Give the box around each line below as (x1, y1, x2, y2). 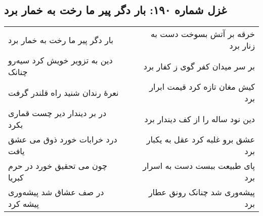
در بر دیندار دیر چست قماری (8, 107, 107, 119)
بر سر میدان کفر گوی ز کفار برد (143, 60, 255, 72)
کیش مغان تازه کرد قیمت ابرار (149, 81, 255, 93)
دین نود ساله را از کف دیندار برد (144, 113, 255, 125)
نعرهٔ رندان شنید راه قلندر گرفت (8, 86, 119, 98)
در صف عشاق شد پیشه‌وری (8, 186, 104, 198)
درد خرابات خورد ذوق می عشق (8, 133, 117, 146)
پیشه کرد (8, 198, 39, 210)
